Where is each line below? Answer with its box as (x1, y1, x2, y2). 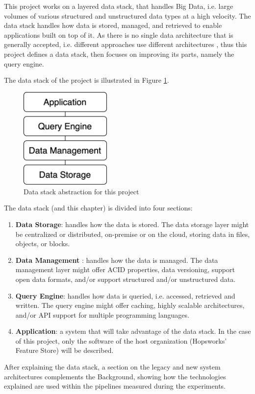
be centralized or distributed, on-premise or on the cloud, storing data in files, (15, 229, 250, 239)
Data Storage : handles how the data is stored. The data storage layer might (15, 219, 249, 229)
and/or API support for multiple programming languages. (15, 309, 189, 320)
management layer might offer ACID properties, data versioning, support (15, 264, 235, 275)
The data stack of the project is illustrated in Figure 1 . (4, 75, 169, 85)
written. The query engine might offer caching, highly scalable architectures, (15, 300, 245, 310)
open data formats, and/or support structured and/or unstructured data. (15, 274, 236, 284)
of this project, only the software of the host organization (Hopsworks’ (15, 335, 227, 346)
